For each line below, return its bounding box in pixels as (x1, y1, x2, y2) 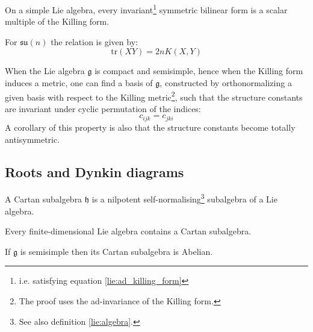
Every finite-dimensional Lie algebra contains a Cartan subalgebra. (5, 225, 252, 237)
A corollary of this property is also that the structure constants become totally (5, 121, 296, 133)
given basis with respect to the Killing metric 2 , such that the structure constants (5, 89, 303, 103)
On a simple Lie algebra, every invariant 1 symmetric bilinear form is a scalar (5, 2, 288, 16)
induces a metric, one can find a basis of (5, 77, 153, 89)
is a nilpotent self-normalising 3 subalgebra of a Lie (91, 191, 277, 205)
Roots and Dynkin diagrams (5, 162, 184, 181)
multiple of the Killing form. (5, 15, 110, 28)
